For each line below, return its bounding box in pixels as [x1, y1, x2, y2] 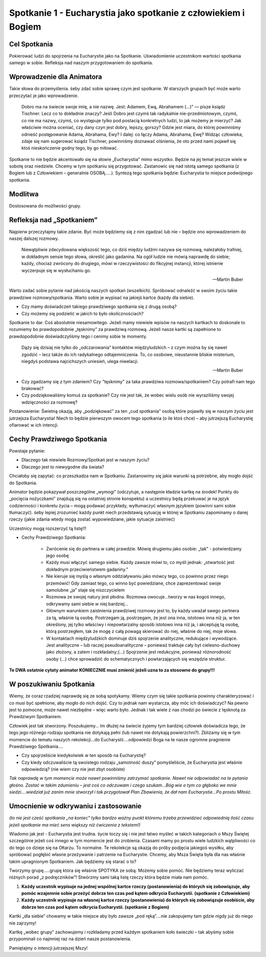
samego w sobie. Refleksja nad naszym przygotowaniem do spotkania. [9, 60, 153, 66]
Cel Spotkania [9, 40, 53, 48]
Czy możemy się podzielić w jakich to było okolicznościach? [21, 310, 144, 316]
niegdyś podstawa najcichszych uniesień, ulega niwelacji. [21, 358, 139, 364]
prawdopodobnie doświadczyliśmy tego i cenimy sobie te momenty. [9, 333, 147, 339]
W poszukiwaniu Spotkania [9, 680, 95, 689]
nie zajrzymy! [9, 920, 36, 926]
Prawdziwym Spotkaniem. [9, 714, 62, 720]
